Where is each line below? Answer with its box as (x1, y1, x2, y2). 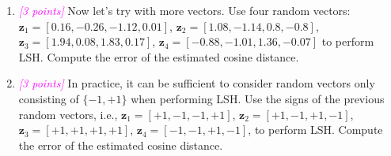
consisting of (18, 90, 79, 106)
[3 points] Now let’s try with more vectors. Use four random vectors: (18, 2, 351, 18)
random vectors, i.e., (18, 106, 118, 122)
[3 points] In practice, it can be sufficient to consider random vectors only (18, 75, 375, 91)
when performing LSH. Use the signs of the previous (131, 90, 385, 106)
